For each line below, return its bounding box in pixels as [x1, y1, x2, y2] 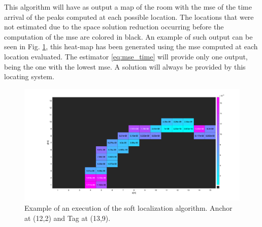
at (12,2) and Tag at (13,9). [24, 212, 111, 223]
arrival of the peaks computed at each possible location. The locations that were [4, 11, 254, 22]
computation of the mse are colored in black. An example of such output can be [4, 31, 253, 42]
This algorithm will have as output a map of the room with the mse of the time [4, 2, 252, 12]
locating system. [4, 71, 54, 82]
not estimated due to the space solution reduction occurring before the [4, 21, 224, 32]
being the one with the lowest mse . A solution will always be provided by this [4, 61, 246, 72]
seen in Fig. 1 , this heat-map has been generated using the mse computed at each [4, 41, 258, 52]
